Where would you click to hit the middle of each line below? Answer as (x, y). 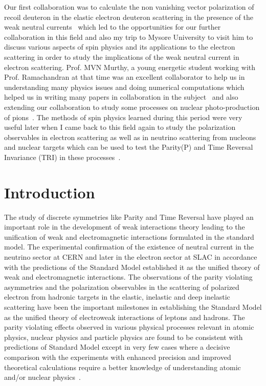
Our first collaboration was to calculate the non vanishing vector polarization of (129, 7)
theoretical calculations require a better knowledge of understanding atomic (123, 367)
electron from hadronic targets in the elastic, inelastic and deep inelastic (117, 297)
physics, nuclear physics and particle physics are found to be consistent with (124, 337)
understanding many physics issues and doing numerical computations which (124, 87)
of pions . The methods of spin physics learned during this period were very (123, 117)
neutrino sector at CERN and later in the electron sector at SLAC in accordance (131, 257)
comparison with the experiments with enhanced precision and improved (118, 357)
